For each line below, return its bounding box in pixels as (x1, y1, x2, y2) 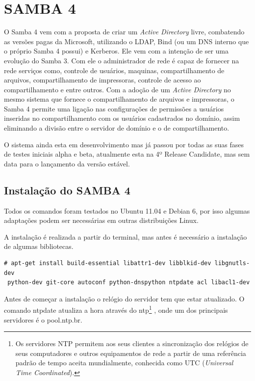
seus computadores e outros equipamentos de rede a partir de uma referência (15, 348, 246, 358)
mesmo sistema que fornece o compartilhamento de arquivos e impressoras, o (4, 94, 234, 104)
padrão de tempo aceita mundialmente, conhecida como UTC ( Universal (15, 357, 233, 368)
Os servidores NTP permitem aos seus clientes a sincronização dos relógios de (15, 338, 249, 349)
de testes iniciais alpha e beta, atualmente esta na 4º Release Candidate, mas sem (4, 149, 250, 159)
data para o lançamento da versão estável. (4, 158, 130, 168)
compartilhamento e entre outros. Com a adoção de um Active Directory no (4, 84, 231, 94)
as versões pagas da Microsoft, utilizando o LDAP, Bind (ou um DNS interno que (4, 36, 249, 46)
